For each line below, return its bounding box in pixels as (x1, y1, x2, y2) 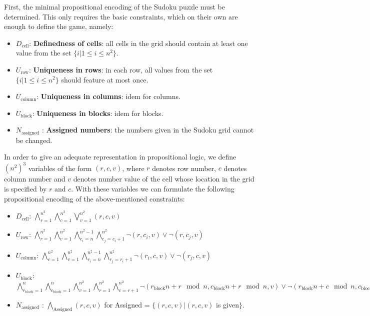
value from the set (15, 47, 71, 58)
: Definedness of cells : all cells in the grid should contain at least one (29, 37, 248, 48)
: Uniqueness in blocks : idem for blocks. (32, 107, 163, 118)
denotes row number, (152, 162, 216, 173)
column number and (4, 173, 65, 184)
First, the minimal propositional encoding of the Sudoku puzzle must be (4, 1, 225, 11)
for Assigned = (104, 299, 150, 309)
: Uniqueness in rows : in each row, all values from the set (28, 64, 213, 74)
